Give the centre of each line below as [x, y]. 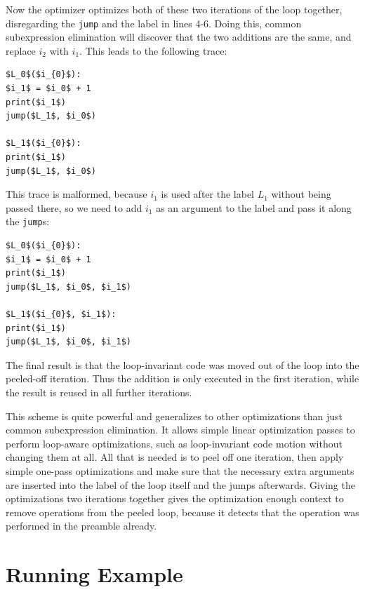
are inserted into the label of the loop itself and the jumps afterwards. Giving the [180, 484]
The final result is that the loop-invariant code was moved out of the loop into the [182, 364]
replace [21, 50]
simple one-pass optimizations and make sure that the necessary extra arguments [180, 470]
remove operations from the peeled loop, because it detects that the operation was [182, 512]
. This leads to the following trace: [153, 50]
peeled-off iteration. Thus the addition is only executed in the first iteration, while [182, 378]
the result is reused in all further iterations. [99, 392]
